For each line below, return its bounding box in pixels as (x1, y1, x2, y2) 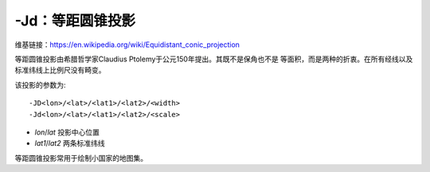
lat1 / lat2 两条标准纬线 (34, 139, 105, 148)
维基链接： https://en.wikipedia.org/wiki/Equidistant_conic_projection (14, 40, 240, 49)
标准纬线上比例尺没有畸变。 (14, 65, 106, 75)
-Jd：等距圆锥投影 (14, 12, 135, 29)
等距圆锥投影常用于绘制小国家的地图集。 (14, 153, 147, 162)
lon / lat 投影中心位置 (34, 127, 100, 137)
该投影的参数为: (14, 80, 67, 89)
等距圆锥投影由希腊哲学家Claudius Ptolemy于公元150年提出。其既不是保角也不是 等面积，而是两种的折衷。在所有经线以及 (14, 54, 413, 64)
